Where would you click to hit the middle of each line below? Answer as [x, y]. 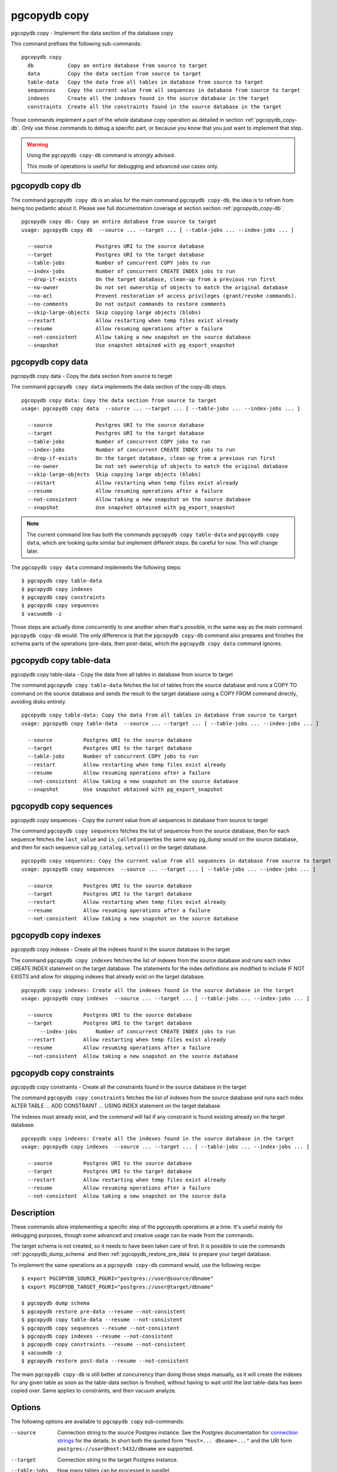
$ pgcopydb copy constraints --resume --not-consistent [104, 1345]
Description [33, 1213]
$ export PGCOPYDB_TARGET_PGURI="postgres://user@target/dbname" [118, 1287]
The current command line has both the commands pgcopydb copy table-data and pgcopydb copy [153, 534]
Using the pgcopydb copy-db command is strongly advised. [101, 155]
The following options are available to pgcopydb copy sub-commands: [98, 1421]
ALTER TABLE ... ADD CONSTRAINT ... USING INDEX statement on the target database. [116, 1106]
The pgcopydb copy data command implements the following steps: [96, 567]
